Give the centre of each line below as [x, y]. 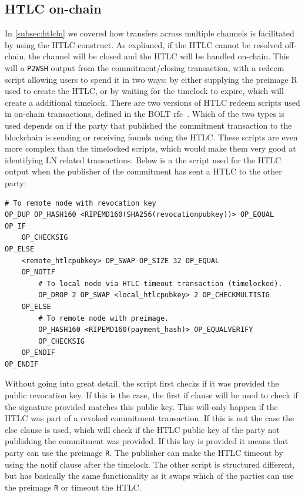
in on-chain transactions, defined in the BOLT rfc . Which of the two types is [145, 114]
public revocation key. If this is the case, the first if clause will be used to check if [151, 395]
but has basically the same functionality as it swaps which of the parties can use [149, 476]
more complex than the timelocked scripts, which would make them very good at [150, 148]
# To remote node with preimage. [104, 318]
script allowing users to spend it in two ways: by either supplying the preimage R [151, 79]
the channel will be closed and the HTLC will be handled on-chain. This [159, 56]
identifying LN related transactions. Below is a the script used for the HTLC [143, 159]
